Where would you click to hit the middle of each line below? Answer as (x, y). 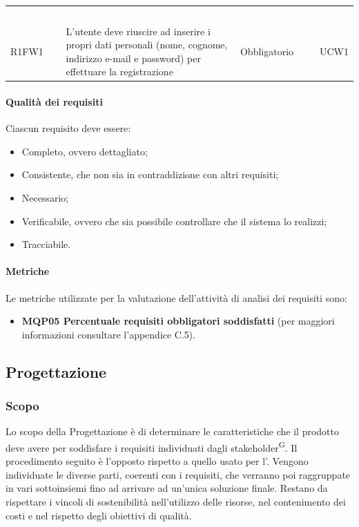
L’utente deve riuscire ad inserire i (138, 31)
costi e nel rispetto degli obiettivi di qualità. (99, 515)
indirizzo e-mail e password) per (133, 58)
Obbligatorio (267, 51)
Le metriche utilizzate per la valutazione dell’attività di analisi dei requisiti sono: (176, 297)
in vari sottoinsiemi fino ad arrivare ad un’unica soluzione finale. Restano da (167, 488)
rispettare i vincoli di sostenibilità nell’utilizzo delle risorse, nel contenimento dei (176, 502)
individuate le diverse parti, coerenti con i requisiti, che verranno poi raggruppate (178, 474)
